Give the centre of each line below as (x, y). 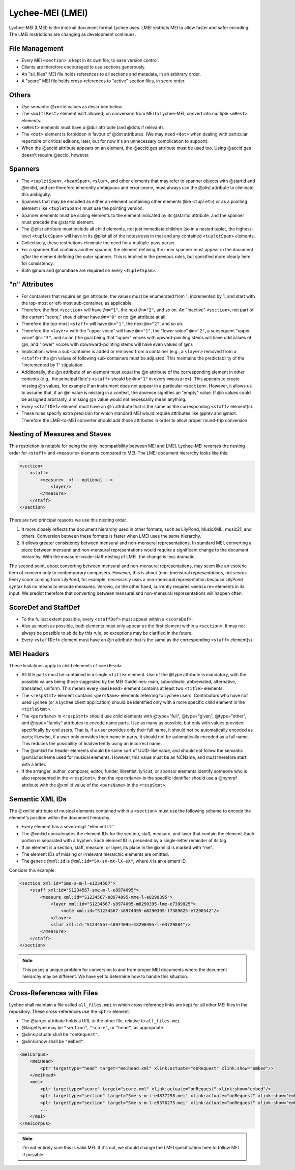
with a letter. (34, 764)
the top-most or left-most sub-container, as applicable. (77, 303)
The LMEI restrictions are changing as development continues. (73, 34)
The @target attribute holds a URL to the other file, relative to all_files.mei (101, 1021)
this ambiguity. (36, 195)
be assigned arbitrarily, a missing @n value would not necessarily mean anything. (104, 399)
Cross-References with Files (54, 993)
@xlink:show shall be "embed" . (53, 1041)
